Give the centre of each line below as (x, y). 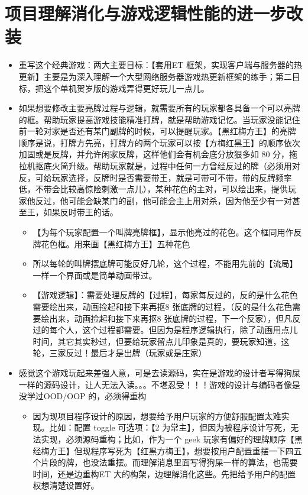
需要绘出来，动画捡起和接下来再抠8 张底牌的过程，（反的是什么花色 (163, 306)
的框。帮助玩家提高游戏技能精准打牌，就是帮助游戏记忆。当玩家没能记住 (159, 119)
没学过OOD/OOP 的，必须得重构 (82, 396)
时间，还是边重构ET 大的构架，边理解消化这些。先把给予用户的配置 (164, 473)
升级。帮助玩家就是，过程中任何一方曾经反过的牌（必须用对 (184, 166)
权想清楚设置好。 (66, 485)
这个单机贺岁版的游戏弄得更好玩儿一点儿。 (126, 88)
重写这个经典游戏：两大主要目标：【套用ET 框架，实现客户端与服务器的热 (161, 65)
